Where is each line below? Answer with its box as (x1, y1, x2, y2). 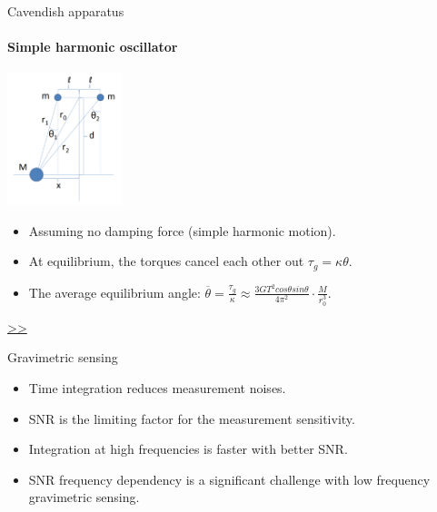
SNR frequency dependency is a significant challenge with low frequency (28, 469, 431, 488)
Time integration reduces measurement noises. (28, 379, 286, 398)
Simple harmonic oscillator (7, 37, 178, 56)
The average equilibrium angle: (28, 282, 201, 301)
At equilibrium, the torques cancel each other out (28, 251, 304, 271)
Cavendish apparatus (7, 2, 124, 20)
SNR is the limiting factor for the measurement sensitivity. (28, 409, 355, 428)
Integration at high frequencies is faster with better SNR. (28, 439, 348, 458)
